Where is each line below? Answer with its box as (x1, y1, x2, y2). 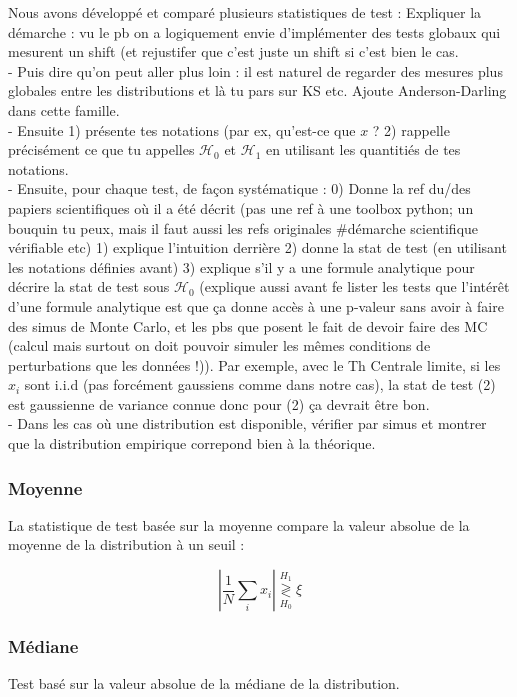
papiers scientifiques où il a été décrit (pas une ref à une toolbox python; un (8, 197, 474, 218)
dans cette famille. (8, 99, 120, 120)
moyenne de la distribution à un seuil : (8, 534, 245, 555)
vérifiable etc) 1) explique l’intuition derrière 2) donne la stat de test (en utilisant (8, 237, 507, 258)
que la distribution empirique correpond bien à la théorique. (8, 433, 376, 454)
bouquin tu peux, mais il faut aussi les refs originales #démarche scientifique (8, 217, 479, 238)
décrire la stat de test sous (8, 276, 170, 297)
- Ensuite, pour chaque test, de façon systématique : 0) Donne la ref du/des (8, 178, 471, 199)
